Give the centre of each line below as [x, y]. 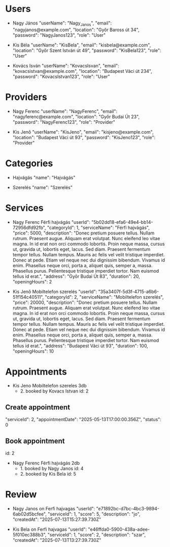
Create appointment [38, 407]
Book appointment [35, 441]
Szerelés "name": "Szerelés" [42, 187]
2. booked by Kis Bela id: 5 [48, 474]
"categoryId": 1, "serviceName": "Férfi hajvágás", [98, 227]
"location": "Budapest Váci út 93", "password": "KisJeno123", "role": [84, 137]
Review [21, 494]
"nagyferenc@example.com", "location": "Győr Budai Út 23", [76, 116]
